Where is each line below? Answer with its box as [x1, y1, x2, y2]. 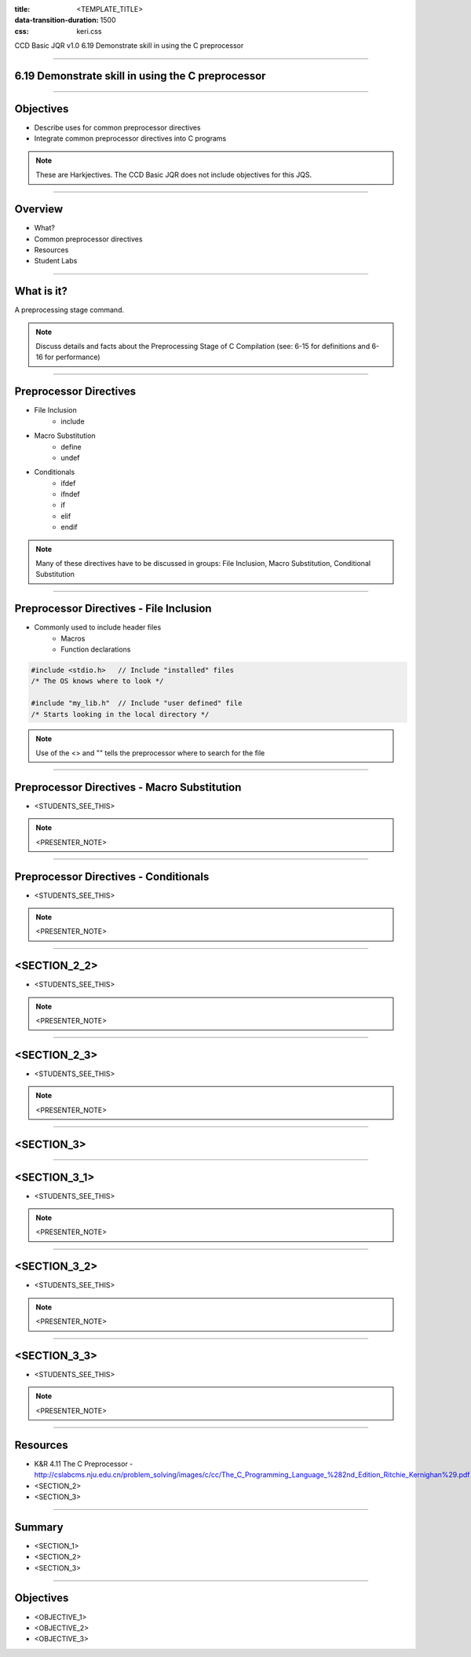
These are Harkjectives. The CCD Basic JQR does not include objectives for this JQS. [35, 170, 312, 180]
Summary [14, 1520, 64, 1534]
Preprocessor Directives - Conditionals [14, 869, 210, 884]
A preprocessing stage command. [14, 305, 125, 314]
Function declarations [60, 645, 131, 654]
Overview [14, 203, 64, 216]
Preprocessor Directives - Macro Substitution [14, 781, 242, 794]
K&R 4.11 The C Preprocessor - [34, 1459, 133, 1468]
